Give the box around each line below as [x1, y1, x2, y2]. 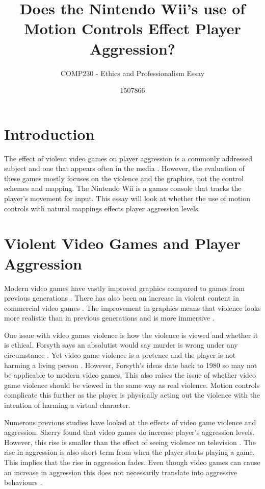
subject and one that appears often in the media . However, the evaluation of [4, 163, 245, 174]
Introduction [4, 123, 95, 144]
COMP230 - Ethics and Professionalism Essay [60, 67, 205, 78]
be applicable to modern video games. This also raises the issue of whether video [4, 370, 256, 380]
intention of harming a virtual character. [4, 400, 130, 410]
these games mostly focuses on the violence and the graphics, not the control [4, 173, 244, 183]
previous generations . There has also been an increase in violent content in [4, 292, 239, 303]
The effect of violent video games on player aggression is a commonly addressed [4, 153, 253, 163]
